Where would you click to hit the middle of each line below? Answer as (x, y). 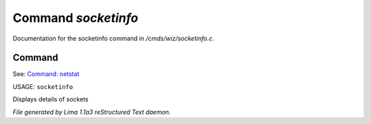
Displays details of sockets (50, 99)
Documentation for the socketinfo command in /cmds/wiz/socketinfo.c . (113, 38)
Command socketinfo (76, 18)
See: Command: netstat (46, 74)
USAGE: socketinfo (43, 86)
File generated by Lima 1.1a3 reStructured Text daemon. (92, 112)
